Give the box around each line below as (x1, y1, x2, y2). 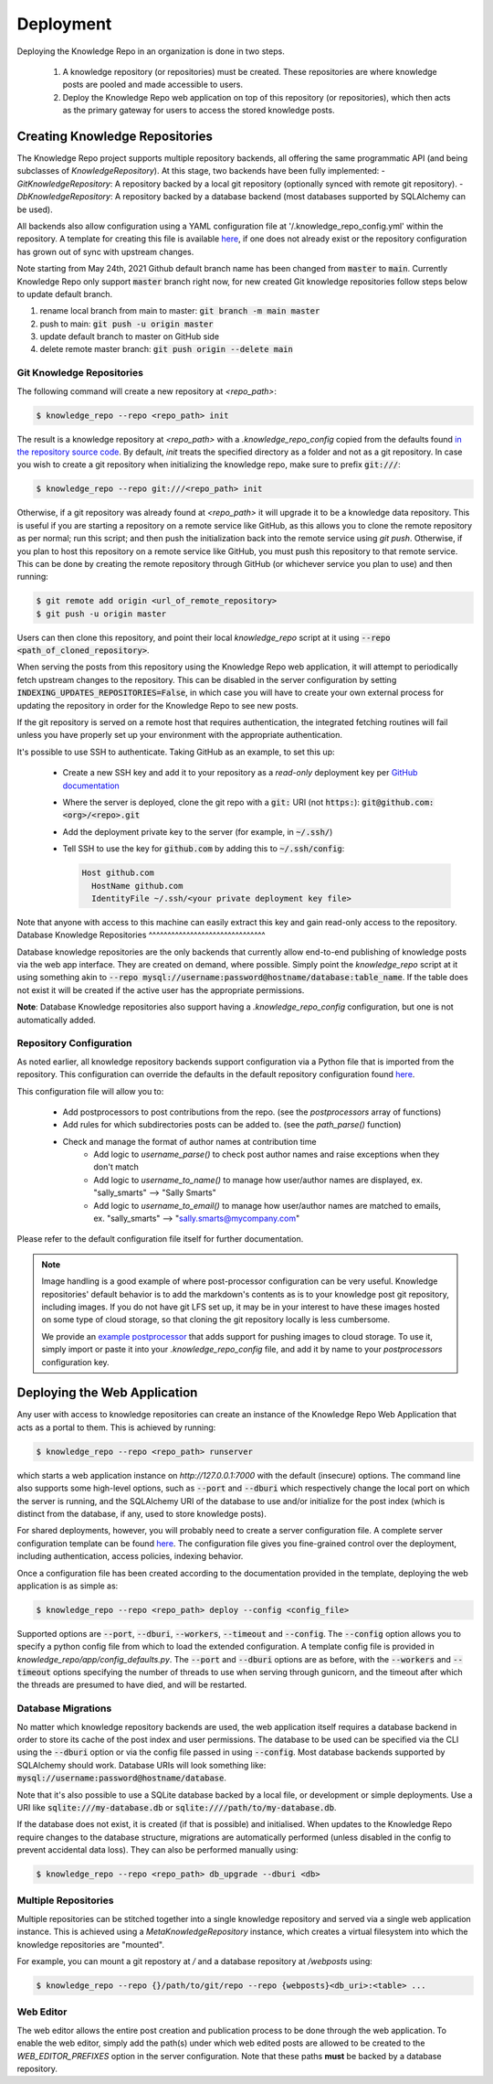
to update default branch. (16, 288, 113, 299)
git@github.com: (362, 796, 435, 807)
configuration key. (41, 1356, 110, 1367)
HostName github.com (91, 881, 184, 891)
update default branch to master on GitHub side (39, 331, 219, 342)
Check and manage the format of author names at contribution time (62, 1136, 317, 1147)
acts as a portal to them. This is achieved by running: (16, 1422, 216, 1433)
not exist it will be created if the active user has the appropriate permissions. (16, 984, 305, 996)
